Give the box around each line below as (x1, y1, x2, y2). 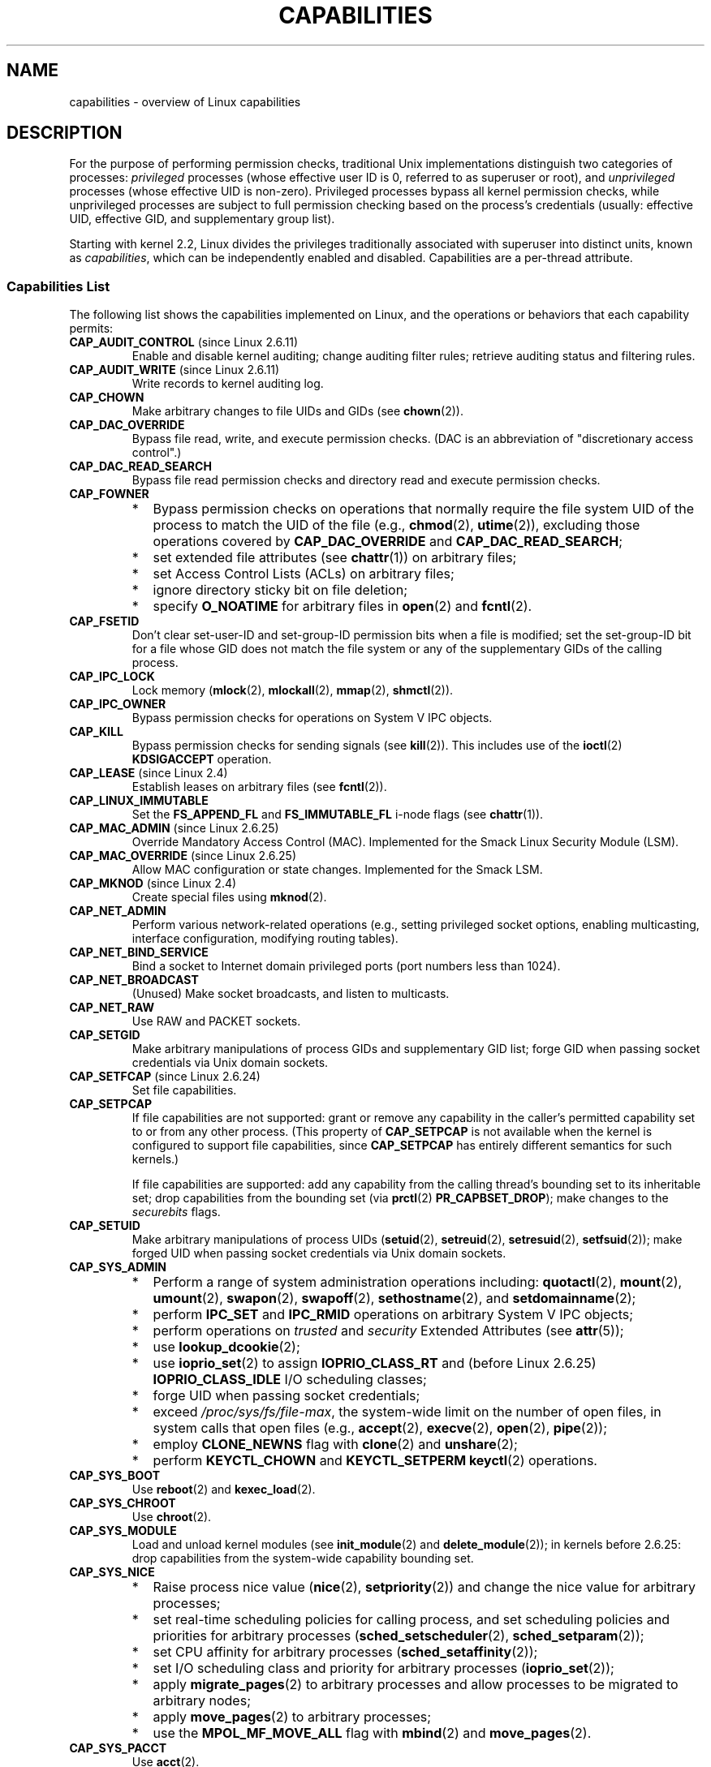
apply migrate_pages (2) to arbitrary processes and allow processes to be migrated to (153, 1676, 679, 1693)
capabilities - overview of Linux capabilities (69, 94, 301, 109)
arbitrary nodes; (153, 1692, 251, 1709)
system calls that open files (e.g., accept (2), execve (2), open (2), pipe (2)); (153, 1420, 607, 1437)
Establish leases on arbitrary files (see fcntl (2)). (131, 780, 387, 794)
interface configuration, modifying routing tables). (131, 931, 399, 946)
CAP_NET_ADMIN (69, 904, 166, 918)
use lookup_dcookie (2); (153, 1339, 300, 1356)
